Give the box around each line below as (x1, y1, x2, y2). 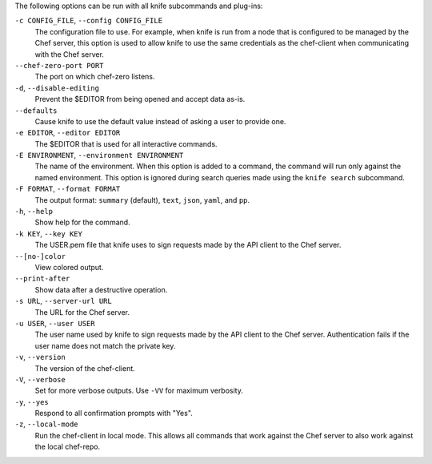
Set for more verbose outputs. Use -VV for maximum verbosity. (34, 385, 244, 396)
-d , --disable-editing (14, 83, 100, 92)
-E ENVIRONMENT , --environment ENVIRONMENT (14, 151, 184, 160)
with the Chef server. (34, 49, 104, 59)
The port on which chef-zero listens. (34, 72, 155, 82)
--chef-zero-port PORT (14, 61, 104, 70)
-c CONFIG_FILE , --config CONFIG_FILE (14, 16, 163, 26)
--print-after (14, 274, 70, 284)
